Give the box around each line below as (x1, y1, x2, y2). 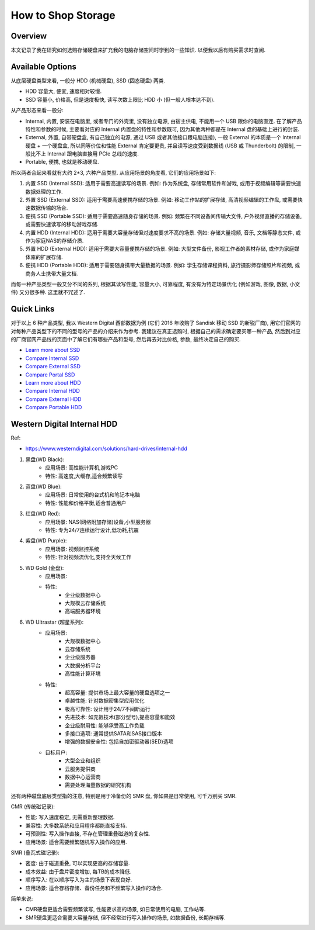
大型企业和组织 (65, 757, 101, 764)
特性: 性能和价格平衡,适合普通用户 (45, 499, 127, 506)
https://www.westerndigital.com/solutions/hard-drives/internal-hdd (25, 445, 188, 452)
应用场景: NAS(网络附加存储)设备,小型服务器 (45, 518, 151, 525)
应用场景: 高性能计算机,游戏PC (45, 464, 118, 471)
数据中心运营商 (65, 773, 101, 780)
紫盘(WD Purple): (25, 537, 67, 544)
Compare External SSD (25, 363, 81, 370)
